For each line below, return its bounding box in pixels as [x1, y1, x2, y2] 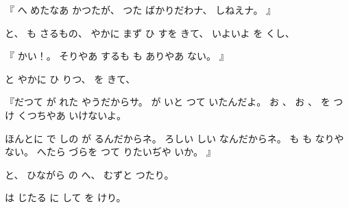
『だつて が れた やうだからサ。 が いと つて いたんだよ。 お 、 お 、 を [5, 94, 330, 109]
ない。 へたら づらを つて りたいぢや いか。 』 [5, 144, 216, 159]
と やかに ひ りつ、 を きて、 [5, 71, 136, 86]
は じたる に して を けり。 [5, 190, 126, 205]
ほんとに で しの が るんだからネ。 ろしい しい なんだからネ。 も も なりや [5, 131, 344, 145]
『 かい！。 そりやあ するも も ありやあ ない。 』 [5, 49, 229, 63]
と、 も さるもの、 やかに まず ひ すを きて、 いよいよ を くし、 [5, 25, 295, 40]
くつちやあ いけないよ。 [17, 107, 127, 122]
